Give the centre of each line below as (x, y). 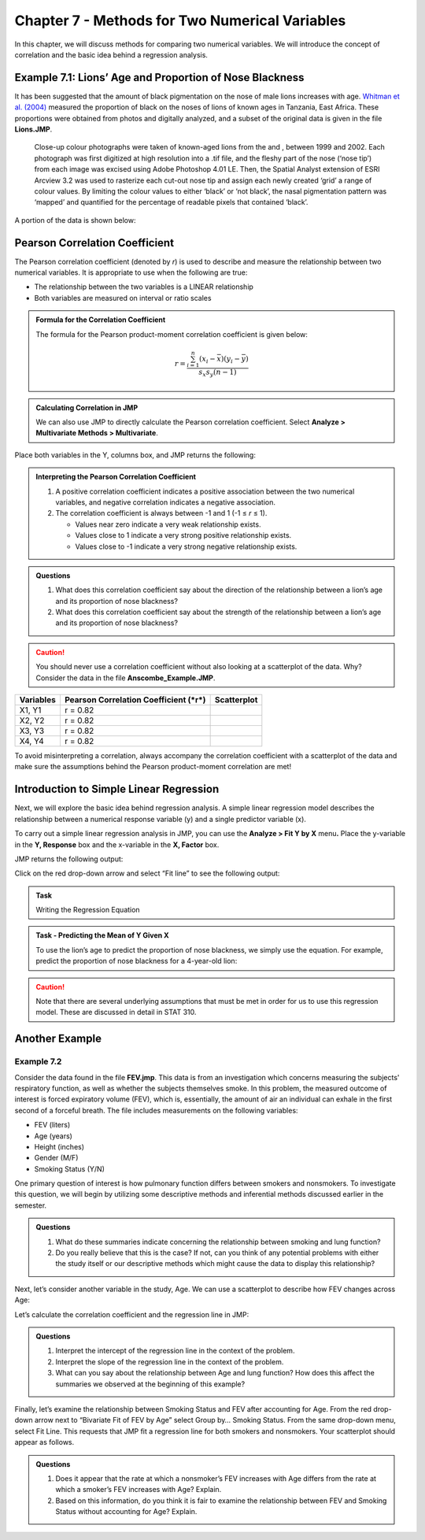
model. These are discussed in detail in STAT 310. (116, 1012)
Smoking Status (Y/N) (70, 1168)
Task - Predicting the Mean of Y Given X (102, 935)
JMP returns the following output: (69, 859)
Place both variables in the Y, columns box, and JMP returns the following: (135, 455)
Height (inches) (59, 1146)
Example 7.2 (38, 1061)
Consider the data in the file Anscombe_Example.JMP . (126, 678)
